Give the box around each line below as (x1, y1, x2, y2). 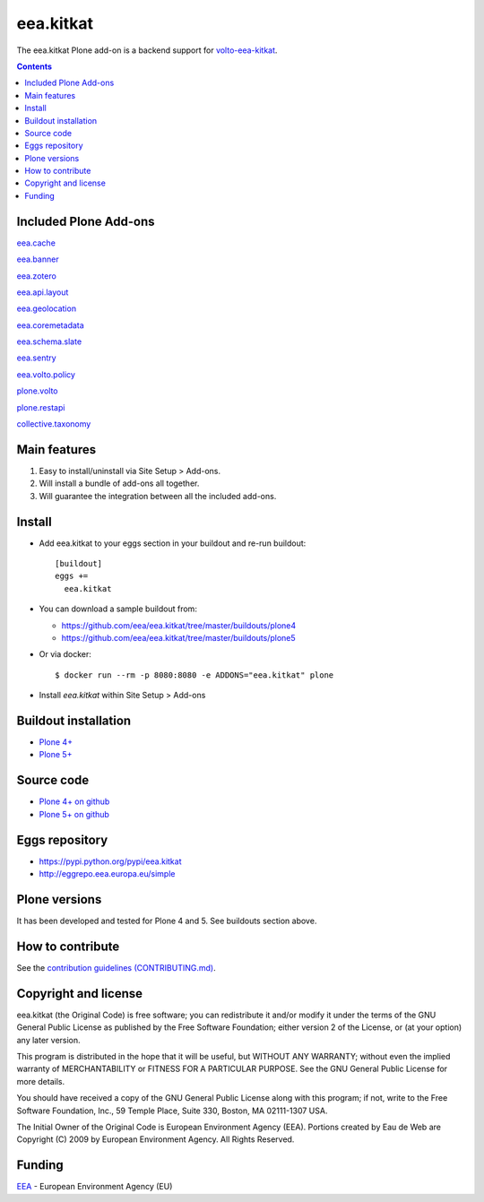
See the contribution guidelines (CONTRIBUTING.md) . (16, 962, 216, 973)
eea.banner (16, 254, 59, 264)
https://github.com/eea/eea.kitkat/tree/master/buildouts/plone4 (61, 619, 297, 631)
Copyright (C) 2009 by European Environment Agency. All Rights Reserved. (16, 1134, 295, 1145)
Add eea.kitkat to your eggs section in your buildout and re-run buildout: (39, 538, 307, 549)
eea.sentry (16, 352, 57, 363)
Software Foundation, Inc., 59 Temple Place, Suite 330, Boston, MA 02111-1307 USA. (16, 1105, 328, 1116)
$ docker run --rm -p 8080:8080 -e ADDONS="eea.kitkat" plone (55, 670, 334, 680)
